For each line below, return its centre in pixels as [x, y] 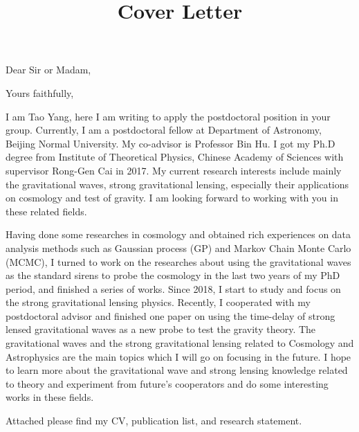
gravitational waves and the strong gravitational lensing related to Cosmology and [180, 343]
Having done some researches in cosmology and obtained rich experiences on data [178, 234]
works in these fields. [50, 397]
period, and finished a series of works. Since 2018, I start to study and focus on [173, 288]
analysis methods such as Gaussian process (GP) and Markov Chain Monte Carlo [178, 247]
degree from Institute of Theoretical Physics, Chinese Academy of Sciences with [175, 157]
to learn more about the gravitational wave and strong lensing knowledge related [177, 370]
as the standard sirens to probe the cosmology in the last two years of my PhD [173, 275]
